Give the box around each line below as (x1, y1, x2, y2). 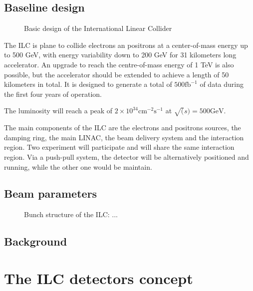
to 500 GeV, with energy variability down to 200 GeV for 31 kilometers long (4, 49, 237, 60)
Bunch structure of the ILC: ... (24, 209, 118, 220)
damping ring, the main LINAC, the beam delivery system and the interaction (4, 132, 244, 142)
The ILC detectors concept (4, 268, 193, 288)
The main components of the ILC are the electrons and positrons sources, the (4, 122, 241, 133)
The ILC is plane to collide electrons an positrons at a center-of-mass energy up (4, 39, 248, 50)
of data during (200, 79, 244, 89)
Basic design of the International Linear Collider (24, 23, 172, 33)
